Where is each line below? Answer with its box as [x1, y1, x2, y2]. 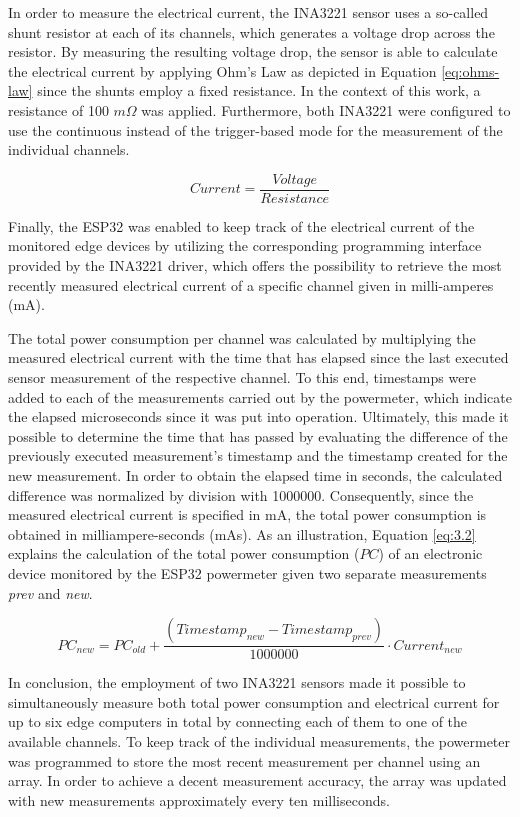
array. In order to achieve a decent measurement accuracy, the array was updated [8, 770, 507, 791]
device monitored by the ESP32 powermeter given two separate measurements [8, 562, 487, 583]
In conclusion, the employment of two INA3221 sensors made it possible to [8, 672, 466, 693]
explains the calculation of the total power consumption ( [8, 543, 360, 564]
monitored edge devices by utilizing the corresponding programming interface [8, 235, 482, 256]
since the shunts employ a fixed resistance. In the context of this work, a [37, 80, 481, 101]
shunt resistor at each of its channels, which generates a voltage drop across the [8, 21, 495, 42]
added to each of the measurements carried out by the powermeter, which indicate [8, 386, 512, 407]
